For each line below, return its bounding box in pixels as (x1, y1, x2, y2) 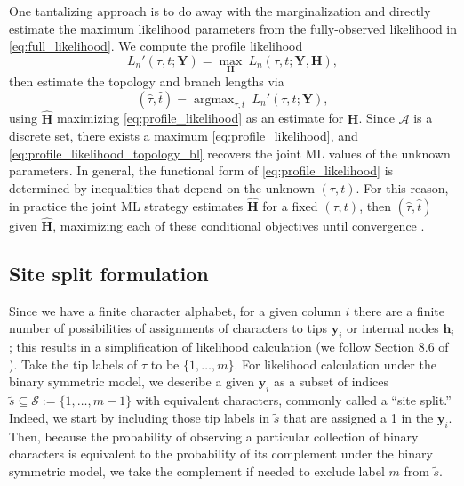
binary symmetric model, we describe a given (9, 372, 254, 391)
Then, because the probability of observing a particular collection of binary (9, 426, 419, 445)
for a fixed (262, 196, 318, 215)
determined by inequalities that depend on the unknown (9, 178, 315, 197)
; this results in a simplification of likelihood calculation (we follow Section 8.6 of (9, 337, 449, 356)
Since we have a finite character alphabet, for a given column (9, 301, 341, 320)
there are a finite (354, 301, 444, 320)
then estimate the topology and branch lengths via (9, 72, 284, 90)
